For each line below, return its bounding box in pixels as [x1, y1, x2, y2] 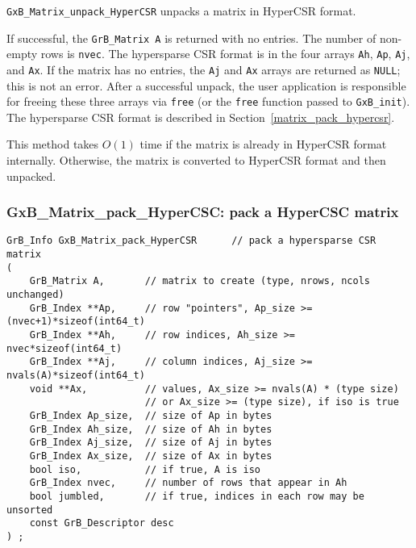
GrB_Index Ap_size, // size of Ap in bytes [29, 410, 272, 421]
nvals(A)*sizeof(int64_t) [6, 370, 145, 382]
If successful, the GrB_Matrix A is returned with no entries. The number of [6, 29, 376, 46]
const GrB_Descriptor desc [29, 517, 174, 529]
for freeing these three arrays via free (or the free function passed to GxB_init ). [6, 93, 410, 110]
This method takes [6, 136, 99, 153]
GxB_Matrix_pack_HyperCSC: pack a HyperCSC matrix [6, 202, 399, 222]
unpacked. [6, 167, 56, 184]
